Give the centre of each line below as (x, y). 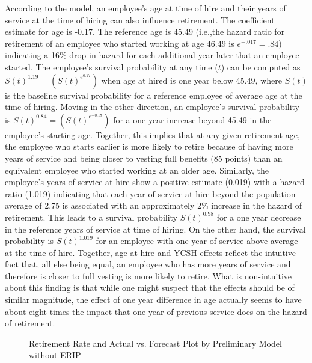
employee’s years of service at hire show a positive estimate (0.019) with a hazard (155, 182)
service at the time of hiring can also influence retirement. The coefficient (140, 20)
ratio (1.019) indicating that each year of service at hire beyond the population (150, 193)
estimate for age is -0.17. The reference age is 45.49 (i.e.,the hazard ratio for (145, 32)
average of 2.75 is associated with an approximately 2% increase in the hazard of (153, 205)
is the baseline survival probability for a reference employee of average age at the (154, 95)
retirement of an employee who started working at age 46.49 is (120, 43)
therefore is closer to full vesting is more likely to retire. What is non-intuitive (148, 276)
